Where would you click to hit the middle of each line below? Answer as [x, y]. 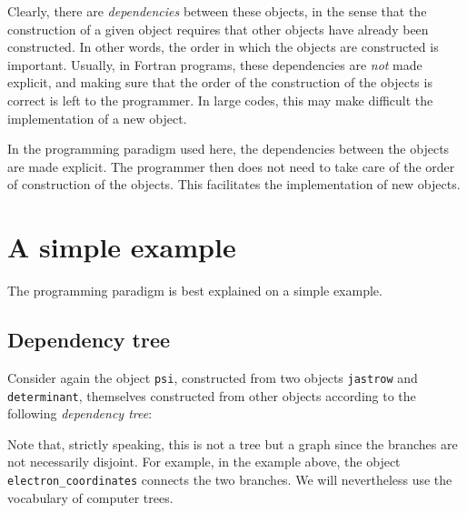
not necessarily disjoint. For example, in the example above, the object [204, 462]
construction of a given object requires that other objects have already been [218, 29]
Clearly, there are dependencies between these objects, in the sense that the [217, 11]
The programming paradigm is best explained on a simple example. [195, 291]
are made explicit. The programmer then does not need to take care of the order [231, 166]
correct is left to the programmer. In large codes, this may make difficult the [220, 100]
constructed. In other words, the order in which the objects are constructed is [223, 47]
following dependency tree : [80, 413]
